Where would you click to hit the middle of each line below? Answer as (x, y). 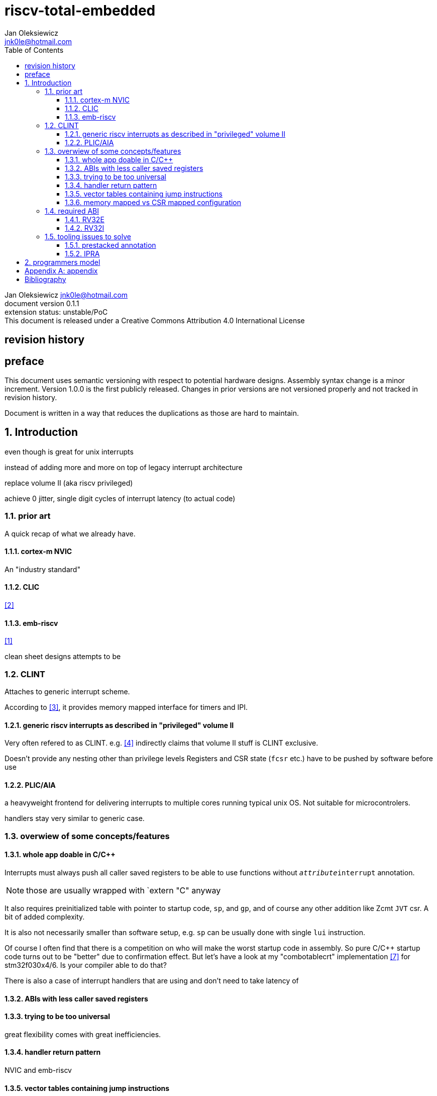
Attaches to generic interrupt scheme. (67, 692)
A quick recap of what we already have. (70, 533)
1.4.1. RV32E (85, 219)
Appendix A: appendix (61, 270)
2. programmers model (63, 262)
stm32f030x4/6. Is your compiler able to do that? (86, 965)
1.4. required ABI (72, 211)
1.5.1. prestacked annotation (111, 245)
